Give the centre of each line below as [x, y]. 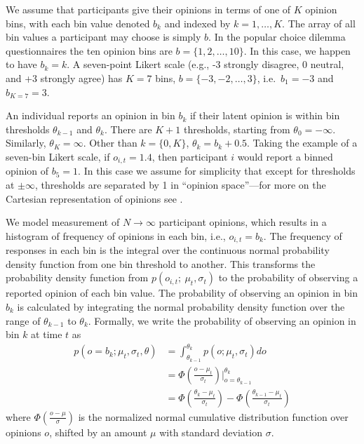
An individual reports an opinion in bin [90, 115]
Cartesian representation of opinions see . [94, 198]
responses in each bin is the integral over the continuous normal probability [168, 250]
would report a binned [285, 156]
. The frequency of [303, 235]
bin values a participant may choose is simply [103, 37]
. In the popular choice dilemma [277, 37]
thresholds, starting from [237, 129]
